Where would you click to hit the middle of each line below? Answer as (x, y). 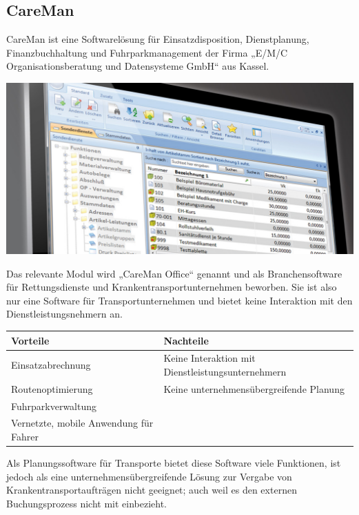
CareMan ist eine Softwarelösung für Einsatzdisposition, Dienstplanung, (158, 39)
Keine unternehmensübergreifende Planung (254, 388)
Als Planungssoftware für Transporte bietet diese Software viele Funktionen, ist (174, 463)
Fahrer (25, 437)
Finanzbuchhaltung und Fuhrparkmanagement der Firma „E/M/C (147, 52)
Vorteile (30, 340)
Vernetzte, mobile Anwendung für (82, 423)
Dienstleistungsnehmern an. (64, 314)
